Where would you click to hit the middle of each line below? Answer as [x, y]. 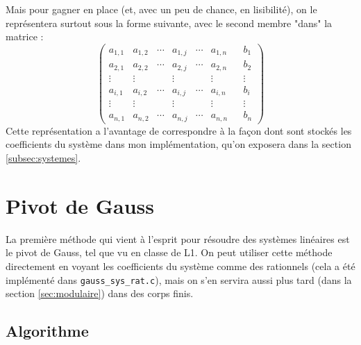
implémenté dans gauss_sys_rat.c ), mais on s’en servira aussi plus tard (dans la [179, 279]
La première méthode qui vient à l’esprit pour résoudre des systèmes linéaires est [178, 238]
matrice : [25, 36]
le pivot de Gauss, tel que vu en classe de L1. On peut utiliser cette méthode [169, 252]
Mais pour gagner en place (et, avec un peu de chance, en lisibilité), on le [161, 9]
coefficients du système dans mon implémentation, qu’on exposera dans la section [178, 144]
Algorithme [47, 331]
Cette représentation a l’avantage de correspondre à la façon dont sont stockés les [179, 130]
